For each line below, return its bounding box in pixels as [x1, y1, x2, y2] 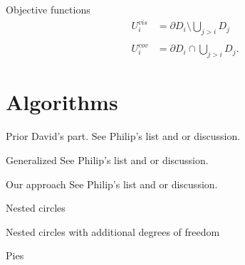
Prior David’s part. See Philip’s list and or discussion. [6, 129, 241, 144]
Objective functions [6, 2, 90, 16]
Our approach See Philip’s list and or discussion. [6, 176, 218, 191]
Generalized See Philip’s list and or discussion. [6, 153, 209, 167]
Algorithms [6, 87, 118, 117]
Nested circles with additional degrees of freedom [6, 224, 220, 239]
